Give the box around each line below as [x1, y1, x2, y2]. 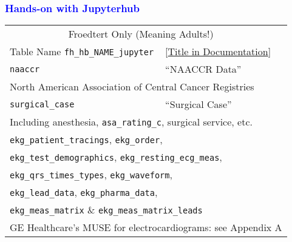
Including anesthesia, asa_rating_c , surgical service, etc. [10, 115, 253, 129]
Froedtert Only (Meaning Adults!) [68, 27, 214, 41]
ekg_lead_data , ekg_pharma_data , [10, 185, 158, 200]
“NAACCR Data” [165, 62, 242, 76]
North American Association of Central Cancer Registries [10, 79, 254, 94]
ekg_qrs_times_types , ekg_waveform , [10, 167, 172, 182]
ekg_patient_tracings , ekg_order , [10, 132, 163, 147]
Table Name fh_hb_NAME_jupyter [10, 44, 154, 59]
